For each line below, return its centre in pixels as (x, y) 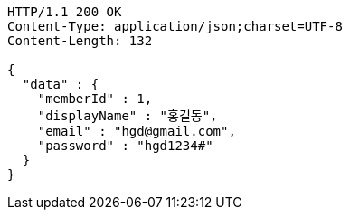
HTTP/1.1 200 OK (65, 12)
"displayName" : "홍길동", (128, 116)
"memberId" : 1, (95, 99)
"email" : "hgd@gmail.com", (137, 131)
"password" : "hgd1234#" (125, 146)
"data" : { (61, 84)
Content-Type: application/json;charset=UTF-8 (175, 26)
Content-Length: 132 (80, 41)
